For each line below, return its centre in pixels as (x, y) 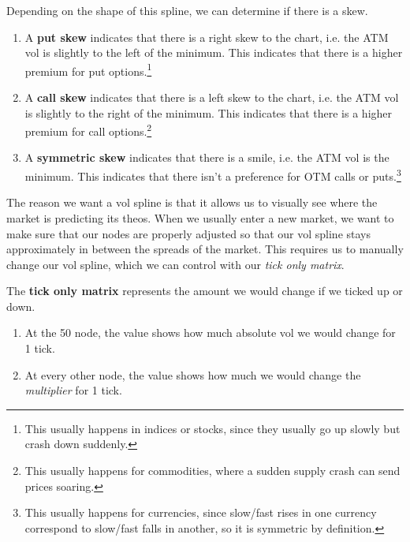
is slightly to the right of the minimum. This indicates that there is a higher (209, 112)
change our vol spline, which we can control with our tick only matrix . (175, 264)
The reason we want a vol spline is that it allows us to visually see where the (192, 202)
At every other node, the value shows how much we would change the (193, 374)
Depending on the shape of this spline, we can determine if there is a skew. (187, 10)
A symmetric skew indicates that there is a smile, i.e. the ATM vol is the (207, 157)
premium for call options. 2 (88, 130)
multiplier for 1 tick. (73, 390)
